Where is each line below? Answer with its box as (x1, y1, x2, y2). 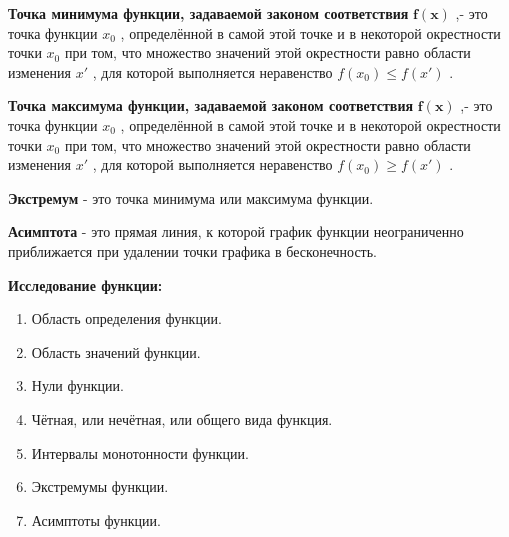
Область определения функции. (31, 308, 222, 329)
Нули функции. (31, 375, 124, 396)
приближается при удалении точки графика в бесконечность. (8, 240, 377, 261)
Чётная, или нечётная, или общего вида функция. (31, 408, 333, 429)
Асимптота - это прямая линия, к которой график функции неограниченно (8, 221, 464, 242)
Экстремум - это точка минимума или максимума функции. (8, 187, 374, 208)
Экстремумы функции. (31, 476, 169, 497)
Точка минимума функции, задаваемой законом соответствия (8, 3, 409, 23)
